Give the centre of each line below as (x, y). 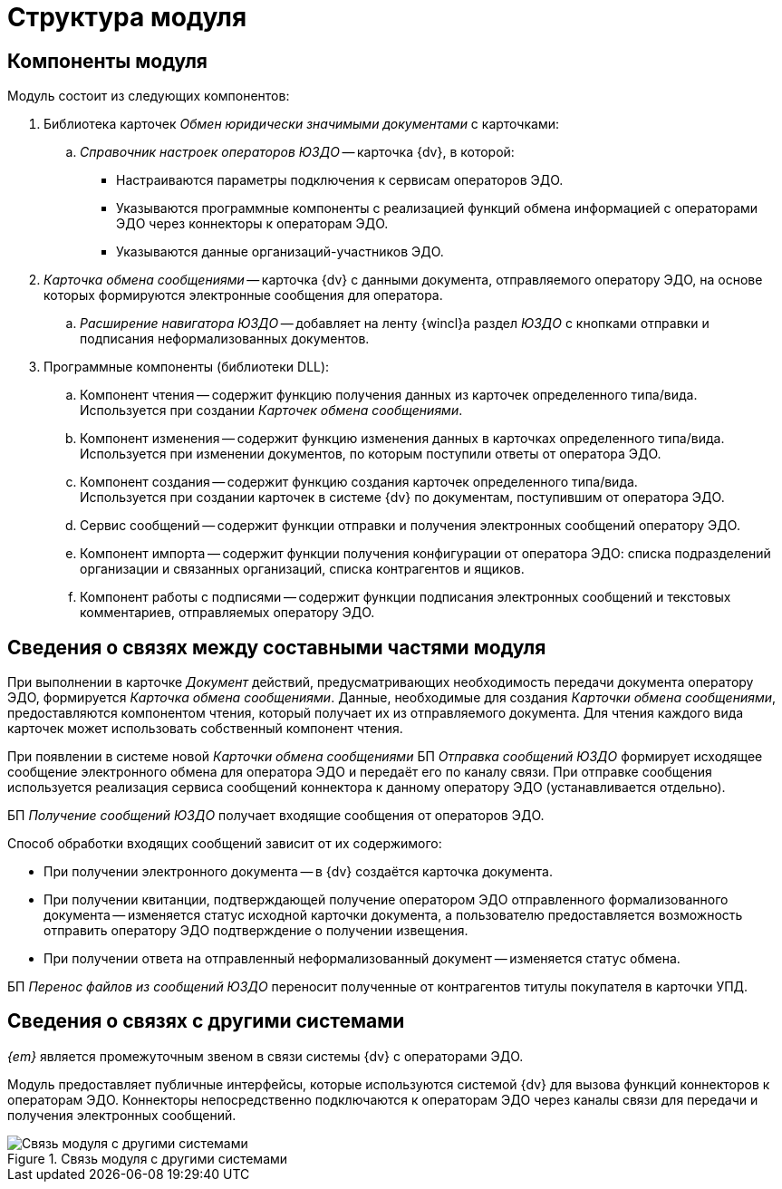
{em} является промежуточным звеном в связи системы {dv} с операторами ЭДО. (265, 1056)
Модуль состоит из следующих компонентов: (149, 96)
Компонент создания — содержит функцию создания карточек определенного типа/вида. (359, 482)
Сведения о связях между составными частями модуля (277, 647)
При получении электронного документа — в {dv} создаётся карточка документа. (298, 872)
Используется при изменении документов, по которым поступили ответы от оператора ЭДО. (371, 454)
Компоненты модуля (107, 61)
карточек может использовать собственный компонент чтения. (205, 729)
